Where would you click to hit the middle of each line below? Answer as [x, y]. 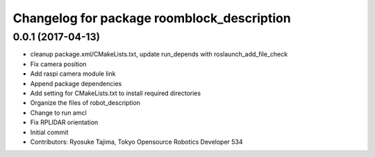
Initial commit [49, 132]
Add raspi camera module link [73, 74]
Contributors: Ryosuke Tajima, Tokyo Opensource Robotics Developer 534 [136, 142]
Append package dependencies [76, 83]
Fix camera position [58, 64]
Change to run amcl [58, 113]
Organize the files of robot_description [85, 103]
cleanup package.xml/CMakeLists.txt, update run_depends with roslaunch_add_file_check [159, 54]
